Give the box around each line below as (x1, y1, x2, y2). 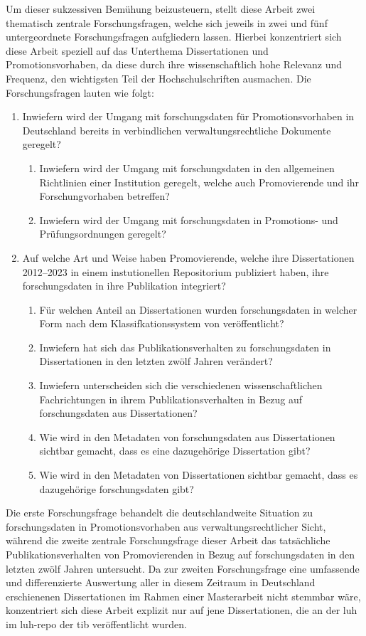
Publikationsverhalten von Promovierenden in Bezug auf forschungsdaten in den (6, 547, 355, 561)
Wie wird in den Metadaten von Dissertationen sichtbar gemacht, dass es (39, 467, 358, 482)
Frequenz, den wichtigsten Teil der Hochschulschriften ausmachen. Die (6, 70, 311, 85)
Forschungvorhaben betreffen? (39, 189, 170, 203)
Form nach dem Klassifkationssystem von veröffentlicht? (39, 316, 284, 331)
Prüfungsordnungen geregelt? (39, 226, 166, 241)
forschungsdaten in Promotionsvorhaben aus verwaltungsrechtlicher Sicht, (6, 519, 326, 534)
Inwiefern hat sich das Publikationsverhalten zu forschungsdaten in (39, 339, 331, 354)
